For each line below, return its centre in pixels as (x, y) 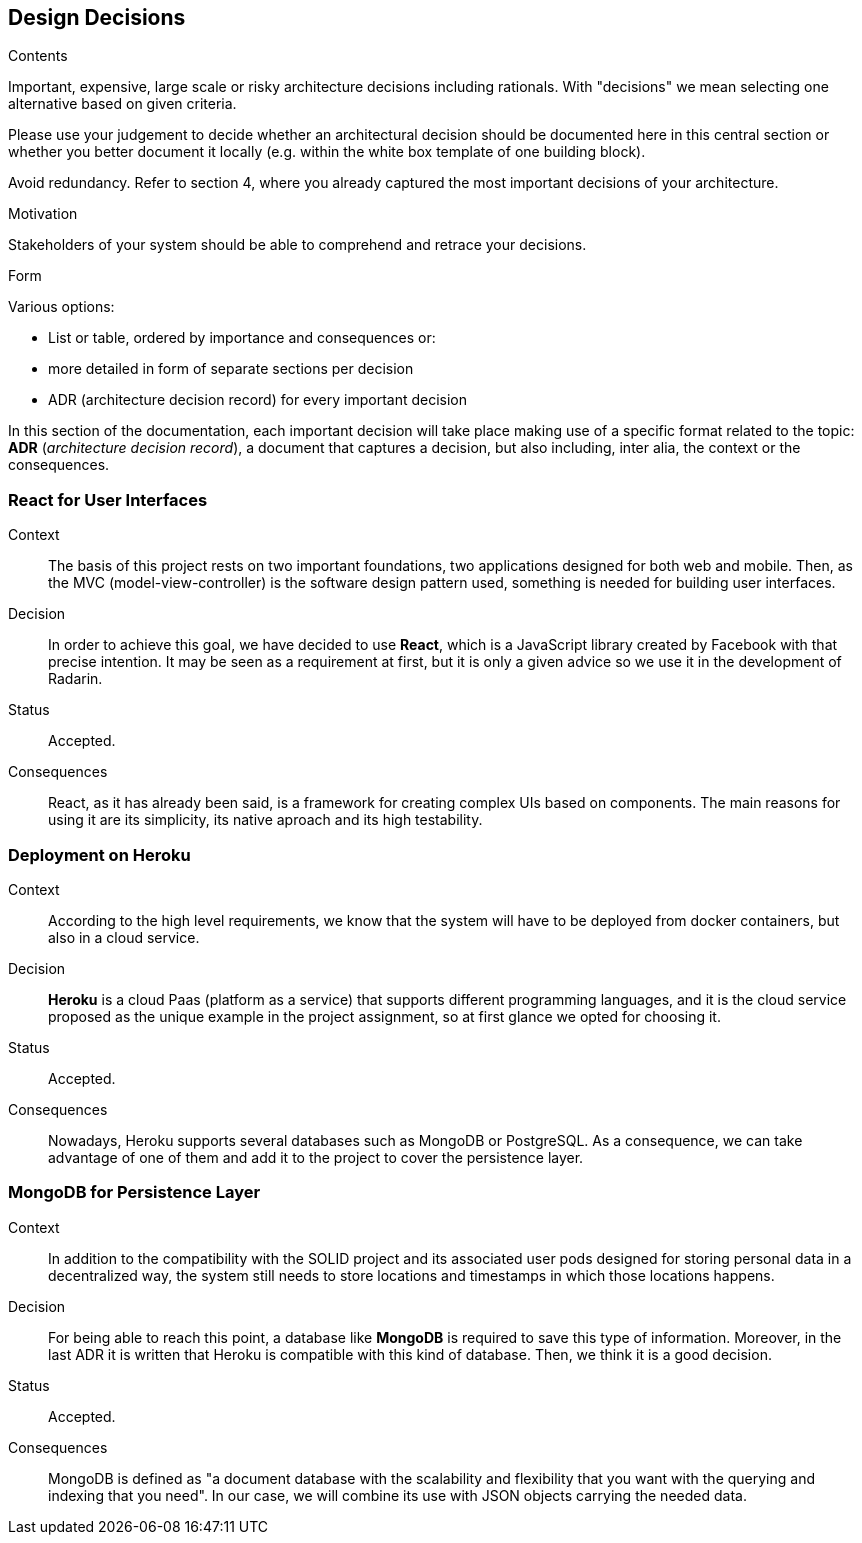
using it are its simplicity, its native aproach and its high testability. (265, 820)
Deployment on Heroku (99, 854)
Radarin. (75, 679)
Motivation (43, 214)
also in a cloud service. (124, 937)
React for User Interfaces (108, 499)
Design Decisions (97, 17)
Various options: (61, 307)
